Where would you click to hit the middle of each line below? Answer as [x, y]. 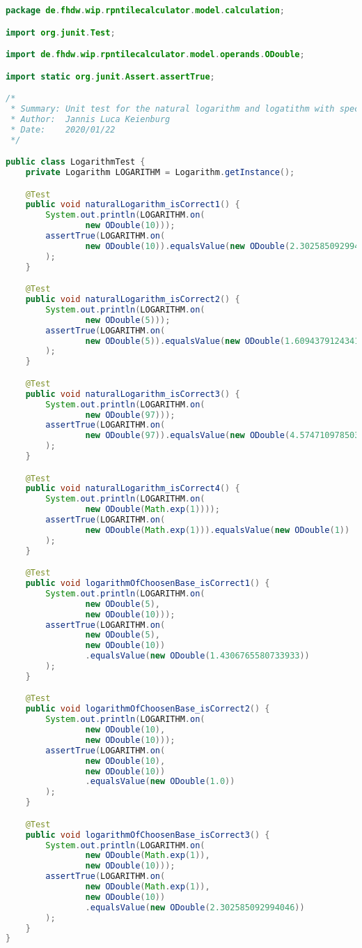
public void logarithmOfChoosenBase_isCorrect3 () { [148, 835]
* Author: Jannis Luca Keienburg [90, 119]
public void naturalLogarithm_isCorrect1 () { [133, 205]
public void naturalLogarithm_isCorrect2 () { [133, 300]
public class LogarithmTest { [76, 162]
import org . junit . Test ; [61, 32]
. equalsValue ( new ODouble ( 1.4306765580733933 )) [197, 656]
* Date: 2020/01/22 [63, 129]
